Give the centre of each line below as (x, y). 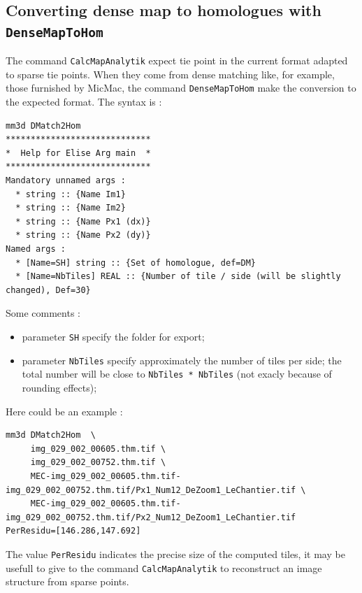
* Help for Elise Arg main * (78, 153)
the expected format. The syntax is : (84, 102)
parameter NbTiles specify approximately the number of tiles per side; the (182, 360)
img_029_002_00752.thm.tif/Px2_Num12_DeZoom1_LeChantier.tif (151, 517)
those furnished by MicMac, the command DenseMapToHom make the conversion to (181, 88)
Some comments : (43, 313)
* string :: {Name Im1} (71, 194)
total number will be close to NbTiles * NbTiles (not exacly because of (177, 374)
